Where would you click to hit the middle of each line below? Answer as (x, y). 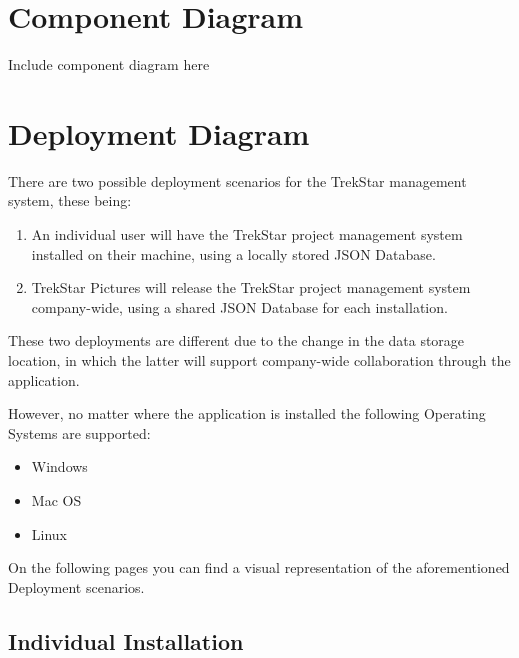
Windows (59, 466)
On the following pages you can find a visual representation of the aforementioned (259, 567)
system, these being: (70, 200)
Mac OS (56, 499)
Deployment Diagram (159, 132)
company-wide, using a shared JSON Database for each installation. (239, 306)
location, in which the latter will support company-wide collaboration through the (259, 360)
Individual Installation (126, 640)
